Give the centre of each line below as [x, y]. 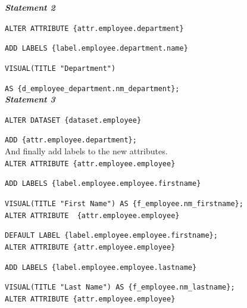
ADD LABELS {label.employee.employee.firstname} [103, 184]
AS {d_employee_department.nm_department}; [92, 88]
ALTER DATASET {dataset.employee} [73, 120]
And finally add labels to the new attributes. [86, 151]
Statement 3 [30, 99]
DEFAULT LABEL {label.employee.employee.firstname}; [111, 236]
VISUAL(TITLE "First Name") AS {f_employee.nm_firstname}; [124, 204]
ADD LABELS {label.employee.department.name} [96, 49]
